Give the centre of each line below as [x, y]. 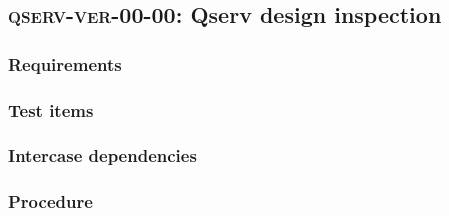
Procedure [50, 201]
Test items [51, 109]
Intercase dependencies [102, 155]
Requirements [65, 63]
